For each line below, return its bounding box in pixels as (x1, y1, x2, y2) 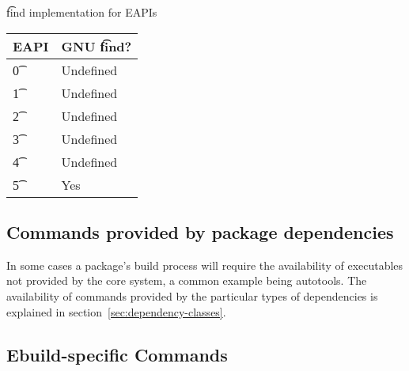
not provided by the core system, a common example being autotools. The (6, 272, 367, 289)
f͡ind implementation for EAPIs (6, 4, 157, 20)
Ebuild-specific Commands (6, 342, 228, 366)
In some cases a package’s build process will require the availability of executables (6, 256, 403, 273)
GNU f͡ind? (61, 36, 132, 55)
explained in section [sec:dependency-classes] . (6, 303, 226, 320)
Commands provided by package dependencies (6, 219, 394, 244)
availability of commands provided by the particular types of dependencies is (6, 287, 378, 304)
